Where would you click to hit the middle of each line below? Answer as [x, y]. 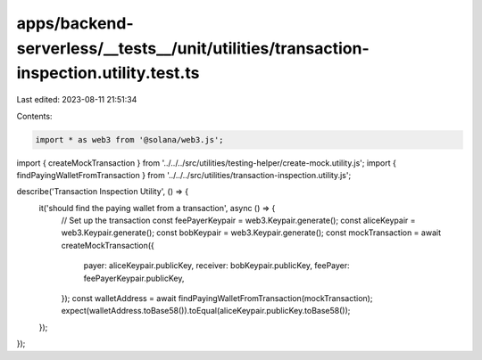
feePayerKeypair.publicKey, [134, 278]
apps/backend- [75, 23]
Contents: [34, 116]
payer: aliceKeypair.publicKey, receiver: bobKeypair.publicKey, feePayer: [216, 266]
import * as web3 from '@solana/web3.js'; [129, 139]
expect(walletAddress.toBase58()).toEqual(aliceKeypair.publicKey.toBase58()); [206, 311]
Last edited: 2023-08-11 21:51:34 [77, 100]
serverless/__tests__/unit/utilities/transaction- [193, 48]
